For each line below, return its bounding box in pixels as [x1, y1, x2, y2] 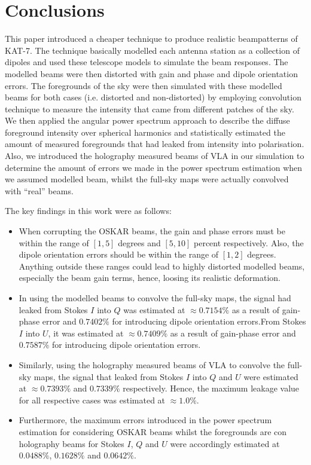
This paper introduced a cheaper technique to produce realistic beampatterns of [5, 32, 298, 45]
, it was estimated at [48, 326, 124, 339]
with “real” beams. [5, 184, 74, 197]
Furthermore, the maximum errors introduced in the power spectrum [19, 414, 272, 426]
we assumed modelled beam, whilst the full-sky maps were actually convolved [5, 173, 289, 185]
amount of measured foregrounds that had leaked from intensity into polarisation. [5, 137, 304, 150]
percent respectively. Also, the [194, 236, 304, 249]
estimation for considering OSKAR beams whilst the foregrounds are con [19, 425, 287, 438]
